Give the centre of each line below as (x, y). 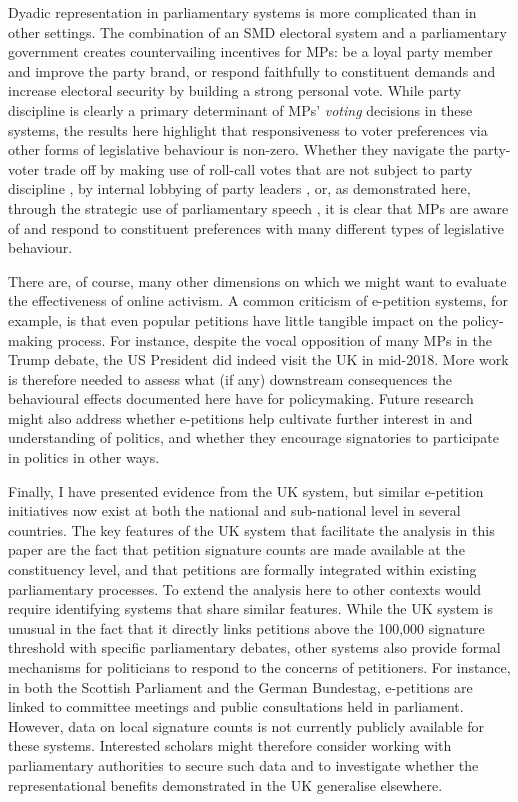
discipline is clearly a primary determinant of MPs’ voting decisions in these (240, 109)
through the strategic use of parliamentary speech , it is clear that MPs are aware (258, 207)
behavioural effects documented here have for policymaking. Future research (241, 398)
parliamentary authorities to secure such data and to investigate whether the (243, 764)
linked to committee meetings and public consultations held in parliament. (236, 706)
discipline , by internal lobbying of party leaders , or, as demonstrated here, (239, 188)
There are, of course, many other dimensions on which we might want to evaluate (257, 280)
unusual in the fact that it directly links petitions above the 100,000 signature (246, 627)
